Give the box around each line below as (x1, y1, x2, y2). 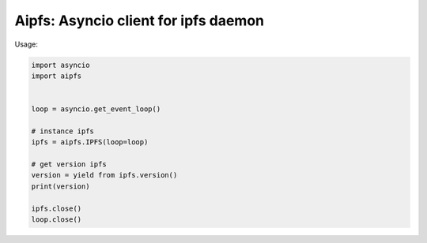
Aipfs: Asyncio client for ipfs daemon (14, 12, 265, 29)
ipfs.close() (31, 204, 82, 213)
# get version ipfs (31, 160, 107, 169)
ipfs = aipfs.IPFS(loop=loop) (31, 138, 149, 147)
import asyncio (31, 60, 90, 69)
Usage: (14, 39, 39, 49)
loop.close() (31, 215, 82, 224)
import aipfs (31, 71, 82, 80)
